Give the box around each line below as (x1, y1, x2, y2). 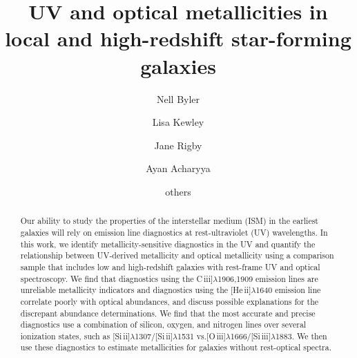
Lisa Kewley (152, 115, 204, 129)
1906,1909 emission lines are (218, 272, 318, 284)
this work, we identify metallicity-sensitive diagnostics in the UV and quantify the (20, 238, 316, 249)
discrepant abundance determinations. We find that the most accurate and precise (20, 307, 316, 319)
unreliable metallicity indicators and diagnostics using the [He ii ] (20, 284, 251, 296)
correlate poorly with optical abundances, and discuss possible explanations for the (20, 295, 319, 307)
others (165, 184, 191, 198)
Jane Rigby (154, 138, 202, 152)
